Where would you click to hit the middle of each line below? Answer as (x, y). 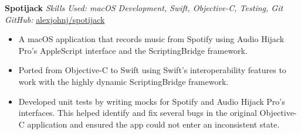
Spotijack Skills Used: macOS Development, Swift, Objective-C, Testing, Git (144, 8)
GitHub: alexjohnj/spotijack (55, 19)
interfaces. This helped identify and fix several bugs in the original (138, 113)
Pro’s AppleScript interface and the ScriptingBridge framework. (133, 50)
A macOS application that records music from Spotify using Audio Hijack (151, 39)
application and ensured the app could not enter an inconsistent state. (153, 124)
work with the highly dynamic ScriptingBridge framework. (124, 81)
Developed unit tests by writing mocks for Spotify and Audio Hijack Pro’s (152, 101)
